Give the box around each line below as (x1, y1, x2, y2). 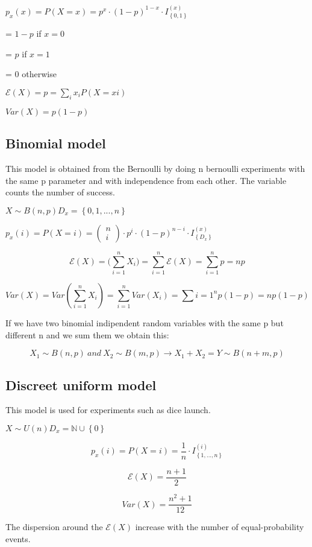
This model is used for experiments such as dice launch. (5, 403, 211, 416)
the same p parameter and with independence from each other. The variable (5, 174, 287, 186)
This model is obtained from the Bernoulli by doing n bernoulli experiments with (5, 162, 305, 175)
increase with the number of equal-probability (135, 520, 304, 533)
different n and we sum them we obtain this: (5, 328, 169, 341)
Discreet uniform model (5, 375, 157, 394)
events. (5, 532, 31, 545)
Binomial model (5, 134, 106, 153)
